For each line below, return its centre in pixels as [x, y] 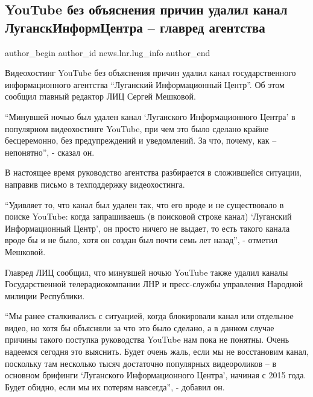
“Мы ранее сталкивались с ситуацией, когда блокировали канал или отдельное [149, 316]
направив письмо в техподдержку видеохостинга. [95, 184]
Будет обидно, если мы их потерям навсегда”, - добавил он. [115, 386]
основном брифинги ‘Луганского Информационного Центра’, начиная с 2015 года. [156, 375]
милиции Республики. [45, 295]
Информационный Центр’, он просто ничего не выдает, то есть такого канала [147, 228]
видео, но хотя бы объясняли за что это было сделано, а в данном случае [140, 327]
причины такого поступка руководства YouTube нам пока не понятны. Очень [147, 339]
